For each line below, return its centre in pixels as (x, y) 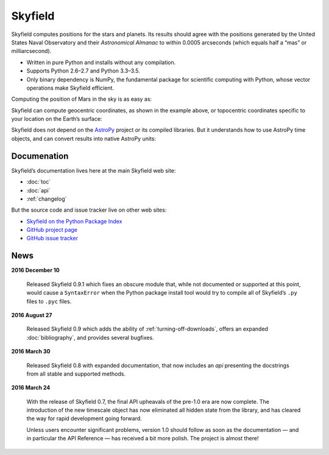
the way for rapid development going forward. (84, 418)
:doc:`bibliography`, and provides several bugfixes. (90, 337)
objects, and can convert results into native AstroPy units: (84, 138)
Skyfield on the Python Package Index (74, 221)
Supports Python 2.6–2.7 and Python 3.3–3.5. (83, 71)
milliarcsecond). (31, 51)
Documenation (40, 156)
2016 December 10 (36, 270)
